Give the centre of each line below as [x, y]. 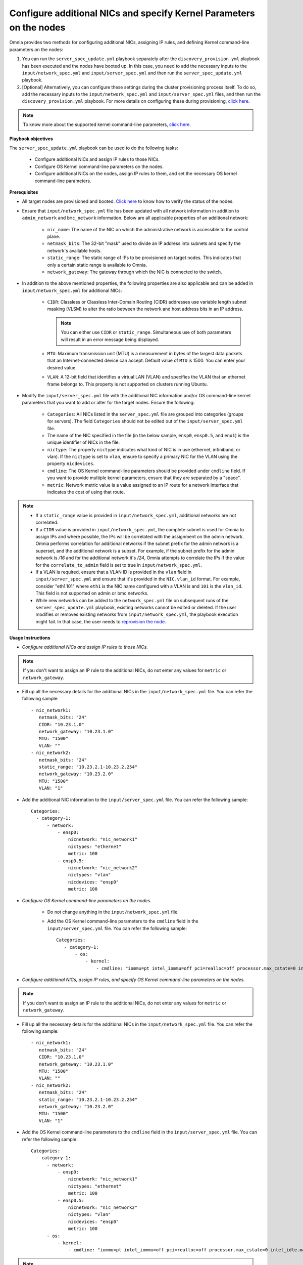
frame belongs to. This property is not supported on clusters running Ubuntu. [128, 384]
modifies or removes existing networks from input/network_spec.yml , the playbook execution [137, 614]
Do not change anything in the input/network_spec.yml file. [113, 912]
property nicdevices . [71, 463]
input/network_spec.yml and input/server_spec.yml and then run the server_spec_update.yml [132, 73]
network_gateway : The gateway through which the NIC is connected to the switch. [135, 272]
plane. [54, 236]
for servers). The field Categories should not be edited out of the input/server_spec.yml [145, 421]
